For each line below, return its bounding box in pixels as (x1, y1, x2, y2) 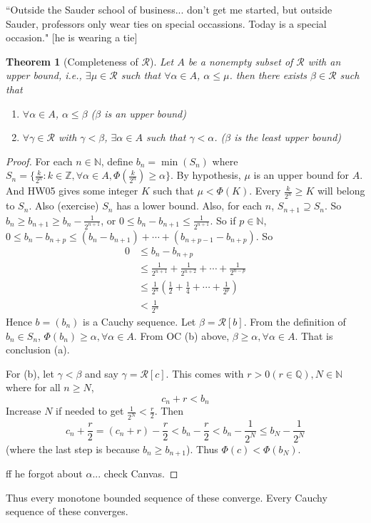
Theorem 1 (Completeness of (6, 53, 138, 68)
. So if (210, 212, 236, 227)
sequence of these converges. (6, 504, 128, 519)
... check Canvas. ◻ (92, 466, 178, 481)
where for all (6, 380, 61, 395)
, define (101, 153, 133, 168)
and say (85, 366, 118, 380)
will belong (317, 183, 365, 198)
